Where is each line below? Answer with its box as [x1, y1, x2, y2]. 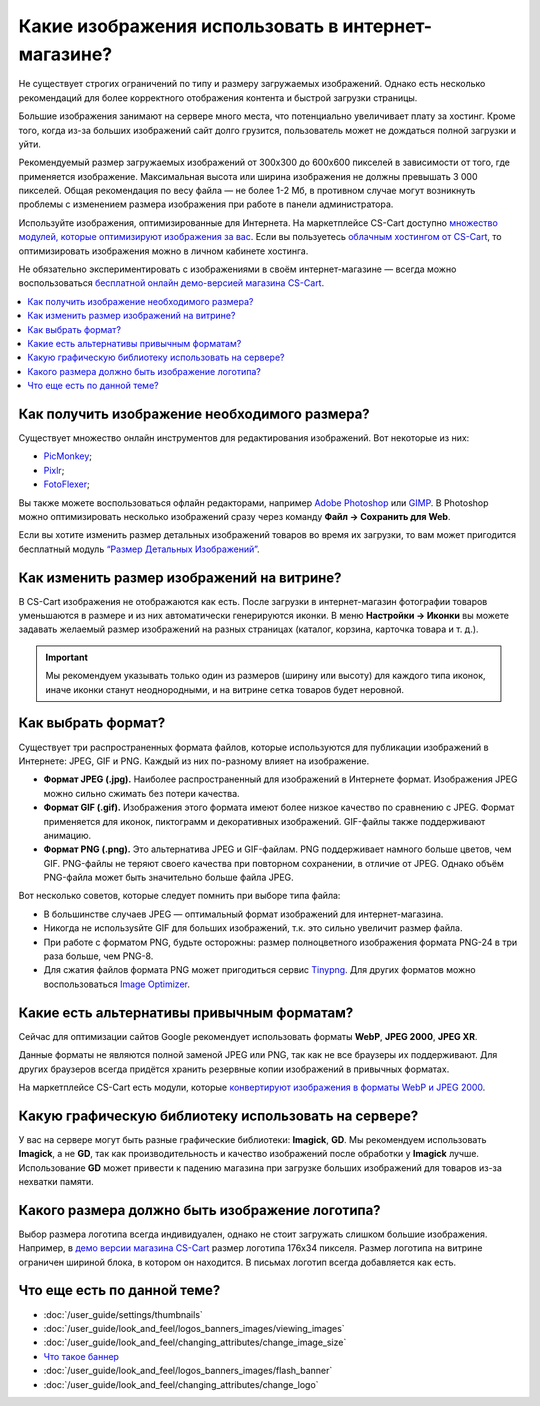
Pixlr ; [43, 464, 65, 476]
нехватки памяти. [18, 1175, 94, 1187]
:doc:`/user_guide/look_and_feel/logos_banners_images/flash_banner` [43, 1365, 333, 1377]
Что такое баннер [43, 1350, 120, 1362]
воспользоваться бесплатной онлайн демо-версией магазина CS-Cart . [18, 277, 325, 289]
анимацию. [43, 829, 92, 841]
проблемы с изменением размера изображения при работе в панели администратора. [18, 198, 394, 210]
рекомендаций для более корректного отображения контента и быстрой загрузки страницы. [18, 91, 418, 104]
